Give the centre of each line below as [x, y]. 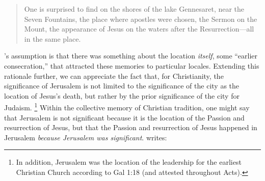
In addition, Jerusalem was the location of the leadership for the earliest [129, 162]
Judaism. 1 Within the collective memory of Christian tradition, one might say [127, 107]
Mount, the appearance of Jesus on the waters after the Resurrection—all [139, 29]
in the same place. [52, 38]
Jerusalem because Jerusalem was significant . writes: [86, 137]
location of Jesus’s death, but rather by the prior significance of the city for [122, 95]
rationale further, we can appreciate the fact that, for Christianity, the [114, 76]
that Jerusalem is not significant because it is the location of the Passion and [124, 117]
